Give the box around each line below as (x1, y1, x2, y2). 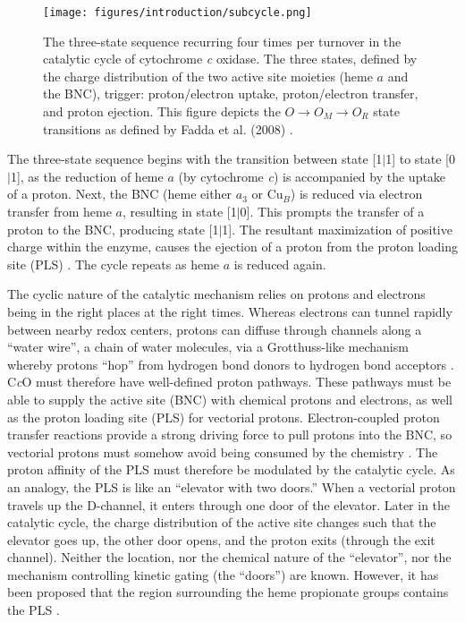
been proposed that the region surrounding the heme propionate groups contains (7, 583, 449, 601)
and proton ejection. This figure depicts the (43, 102, 281, 121)
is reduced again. (233, 254, 326, 273)
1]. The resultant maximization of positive (222, 219, 452, 238)
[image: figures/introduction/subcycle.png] (43, 6, 312, 19)
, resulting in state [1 (122, 202, 237, 220)
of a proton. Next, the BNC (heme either (7, 184, 232, 203)
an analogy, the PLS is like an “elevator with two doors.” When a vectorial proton (7, 477, 456, 496)
